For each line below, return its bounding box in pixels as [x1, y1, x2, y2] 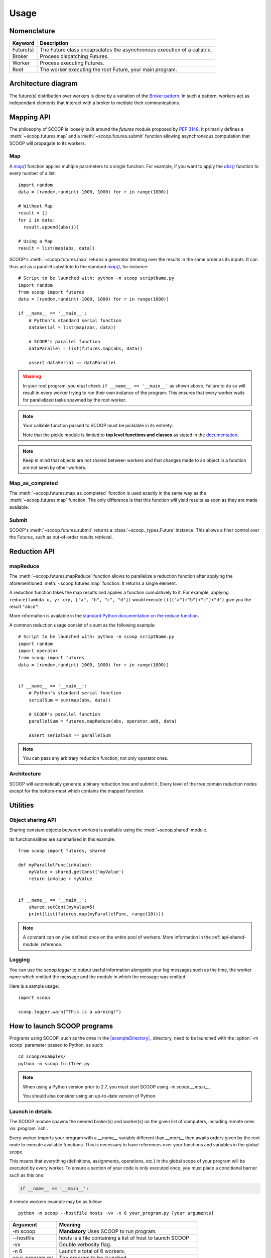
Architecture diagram [9, 80, 78, 88]
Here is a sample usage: [9, 983, 60, 989]
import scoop [18, 994, 50, 1000]
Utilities [9, 801, 34, 810]
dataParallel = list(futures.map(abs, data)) [28, 346, 143, 352]
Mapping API [9, 113, 51, 121]
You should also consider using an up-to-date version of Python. [23, 1092, 157, 1099]
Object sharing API [9, 816, 56, 823]
